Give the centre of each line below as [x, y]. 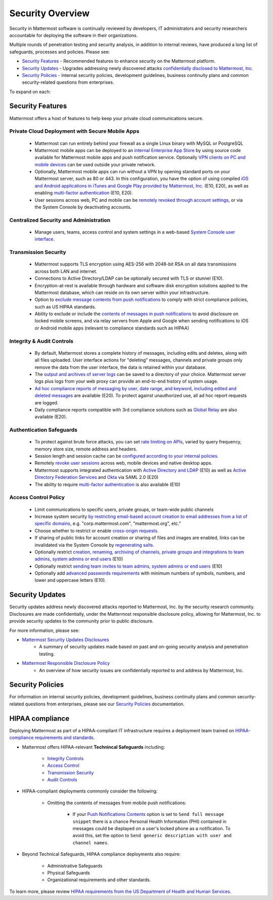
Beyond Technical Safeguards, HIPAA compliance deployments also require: [101, 854]
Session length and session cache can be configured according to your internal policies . [127, 456]
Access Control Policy [37, 498]
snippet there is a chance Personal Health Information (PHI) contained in [150, 821]
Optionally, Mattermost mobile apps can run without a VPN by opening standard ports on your [132, 172]
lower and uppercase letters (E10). [70, 580]
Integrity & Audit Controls [41, 341]
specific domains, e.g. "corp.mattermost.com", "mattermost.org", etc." [108, 523]
